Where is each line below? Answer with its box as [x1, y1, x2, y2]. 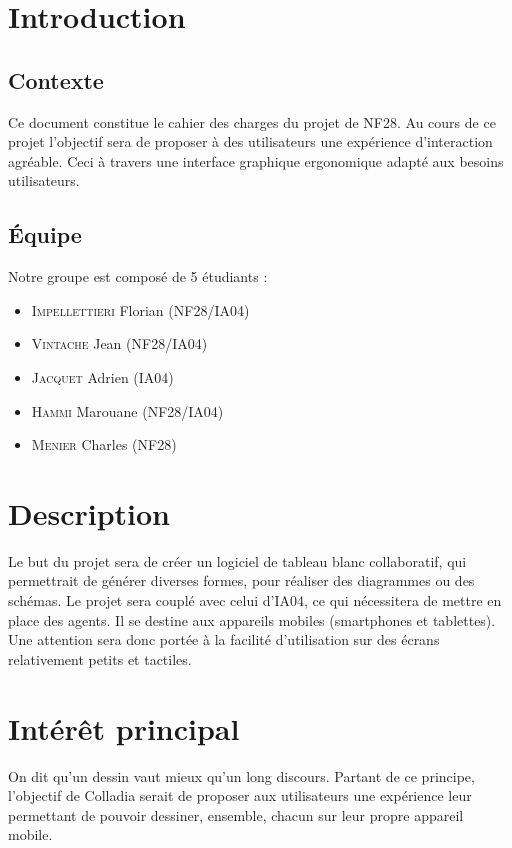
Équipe [8, 219, 82, 250]
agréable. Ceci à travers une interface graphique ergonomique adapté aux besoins [8, 150, 504, 171]
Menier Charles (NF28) [31, 434, 177, 455]
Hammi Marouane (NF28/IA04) [31, 400, 224, 421]
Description [8, 492, 171, 533]
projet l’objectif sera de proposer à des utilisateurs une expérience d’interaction [8, 131, 493, 152]
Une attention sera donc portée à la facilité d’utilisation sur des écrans [8, 629, 440, 650]
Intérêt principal [8, 707, 240, 748]
